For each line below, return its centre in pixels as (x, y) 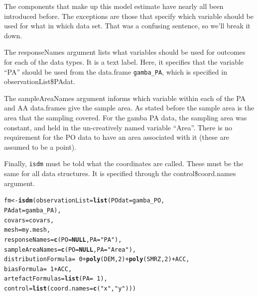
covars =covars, (29, 220)
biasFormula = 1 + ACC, (38, 269)
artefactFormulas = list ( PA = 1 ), (56, 279)
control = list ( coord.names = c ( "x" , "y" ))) (70, 289)
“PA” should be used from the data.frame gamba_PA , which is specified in (116, 71)
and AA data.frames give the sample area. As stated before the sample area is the (129, 108)
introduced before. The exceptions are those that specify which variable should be (129, 16)
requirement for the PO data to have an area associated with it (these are (117, 137)
